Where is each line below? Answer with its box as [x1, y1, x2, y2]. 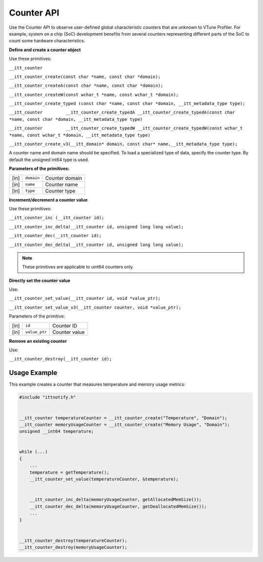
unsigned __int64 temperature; [19, 429, 94, 434]
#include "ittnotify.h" [19, 394, 76, 400]
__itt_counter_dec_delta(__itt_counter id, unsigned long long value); [9, 242, 184, 247]
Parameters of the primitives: [9, 166, 70, 171]
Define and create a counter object [9, 47, 81, 53]
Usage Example [9, 369, 57, 377]
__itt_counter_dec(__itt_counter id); [9, 233, 102, 239]
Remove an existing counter [9, 338, 67, 344]
